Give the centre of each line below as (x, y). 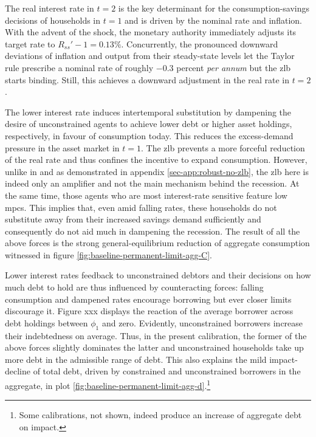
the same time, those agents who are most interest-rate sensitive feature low (146, 195)
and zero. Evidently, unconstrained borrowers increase (202, 322)
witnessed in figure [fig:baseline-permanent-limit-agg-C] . (109, 254)
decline (18, 371)
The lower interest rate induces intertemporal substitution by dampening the (148, 112)
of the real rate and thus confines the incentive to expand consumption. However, (156, 160)
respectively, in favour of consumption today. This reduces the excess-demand (149, 135)
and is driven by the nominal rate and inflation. (213, 20)
